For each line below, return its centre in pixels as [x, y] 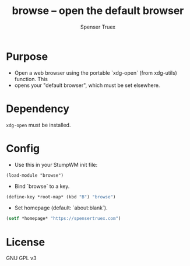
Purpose [27, 56]
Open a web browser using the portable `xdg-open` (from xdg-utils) [96, 73]
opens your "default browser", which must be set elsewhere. [87, 85]
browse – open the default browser [98, 11]
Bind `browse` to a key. [42, 186]
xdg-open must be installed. [38, 125]
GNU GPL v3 [21, 258]
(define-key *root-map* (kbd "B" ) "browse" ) [61, 197]
